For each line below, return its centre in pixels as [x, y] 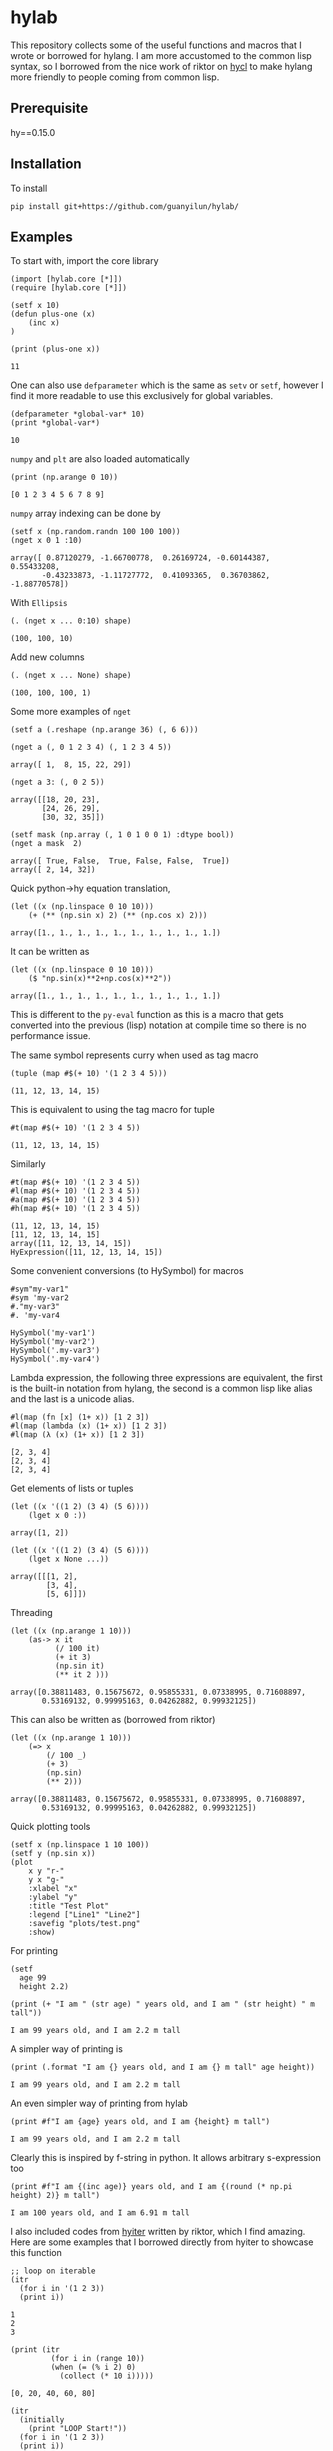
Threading [31, 1613]
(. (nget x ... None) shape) [71, 676]
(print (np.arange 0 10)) [64, 477]
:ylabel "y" [53, 1897]
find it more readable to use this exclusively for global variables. [142, 396]
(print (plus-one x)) [55, 349]
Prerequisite [49, 108]
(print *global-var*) [55, 423]
